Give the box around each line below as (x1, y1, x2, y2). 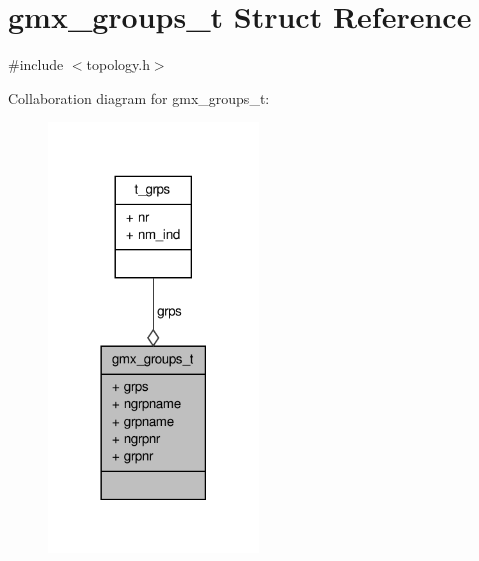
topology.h (86, 54, 150, 75)
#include (8, 54, 64, 75)
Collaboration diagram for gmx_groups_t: (8, 87, 270, 108)
